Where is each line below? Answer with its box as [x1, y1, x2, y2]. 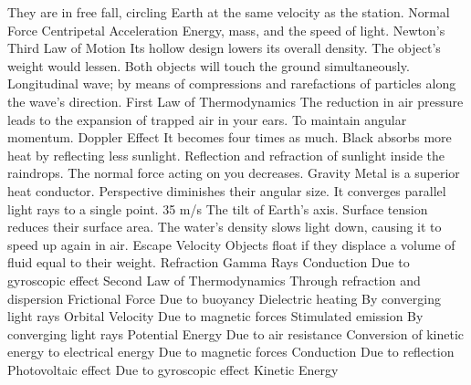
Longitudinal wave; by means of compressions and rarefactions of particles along [7, 74, 456, 93]
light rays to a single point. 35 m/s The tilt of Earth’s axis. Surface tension [7, 199, 428, 218]
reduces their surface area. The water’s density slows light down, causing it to [7, 217, 442, 236]
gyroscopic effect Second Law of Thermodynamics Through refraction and [7, 270, 421, 289]
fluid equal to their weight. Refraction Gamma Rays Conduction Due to [7, 253, 410, 272]
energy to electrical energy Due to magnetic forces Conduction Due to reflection [7, 342, 455, 361]
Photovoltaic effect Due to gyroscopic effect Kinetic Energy [7, 359, 339, 379]
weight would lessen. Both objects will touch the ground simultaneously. [7, 56, 410, 75]
